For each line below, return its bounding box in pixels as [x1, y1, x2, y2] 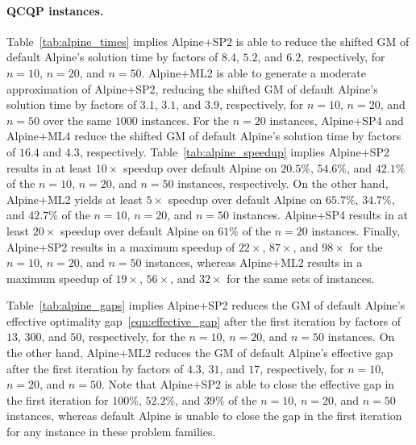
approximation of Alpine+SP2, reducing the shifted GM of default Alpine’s [6, 80, 378, 97]
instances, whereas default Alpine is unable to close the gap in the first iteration [6, 407, 402, 424]
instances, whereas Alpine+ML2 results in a [145, 254, 363, 271]
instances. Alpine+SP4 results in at [232, 206, 408, 223]
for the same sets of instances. [227, 269, 375, 286]
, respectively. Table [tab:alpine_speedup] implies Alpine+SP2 [79, 143, 390, 160]
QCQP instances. [6, 2, 104, 19]
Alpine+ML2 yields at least [6, 190, 143, 207]
